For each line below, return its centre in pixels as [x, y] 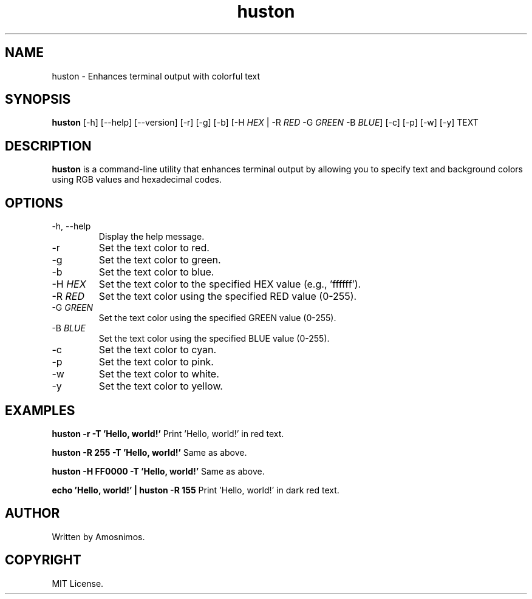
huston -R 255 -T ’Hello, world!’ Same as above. [149, 452]
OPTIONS [34, 203]
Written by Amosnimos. [98, 536]
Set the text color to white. [159, 374]
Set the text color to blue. [156, 272]
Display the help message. [152, 237]
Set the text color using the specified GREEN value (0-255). [217, 318]
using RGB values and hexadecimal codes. [137, 180]
